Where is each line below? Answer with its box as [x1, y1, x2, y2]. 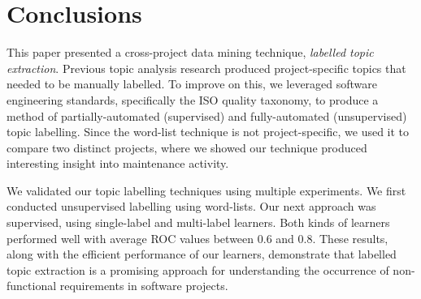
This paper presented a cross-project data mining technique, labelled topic [7, 44, 374, 61]
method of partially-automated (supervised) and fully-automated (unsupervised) [7, 107, 407, 124]
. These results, [312, 229, 388, 246]
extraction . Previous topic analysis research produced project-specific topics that [7, 59, 406, 76]
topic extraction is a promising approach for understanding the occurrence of [7, 261, 389, 278]
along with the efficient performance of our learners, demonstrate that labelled [7, 246, 397, 263]
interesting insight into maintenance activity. [7, 155, 229, 172]
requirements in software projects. [59, 277, 228, 294]
